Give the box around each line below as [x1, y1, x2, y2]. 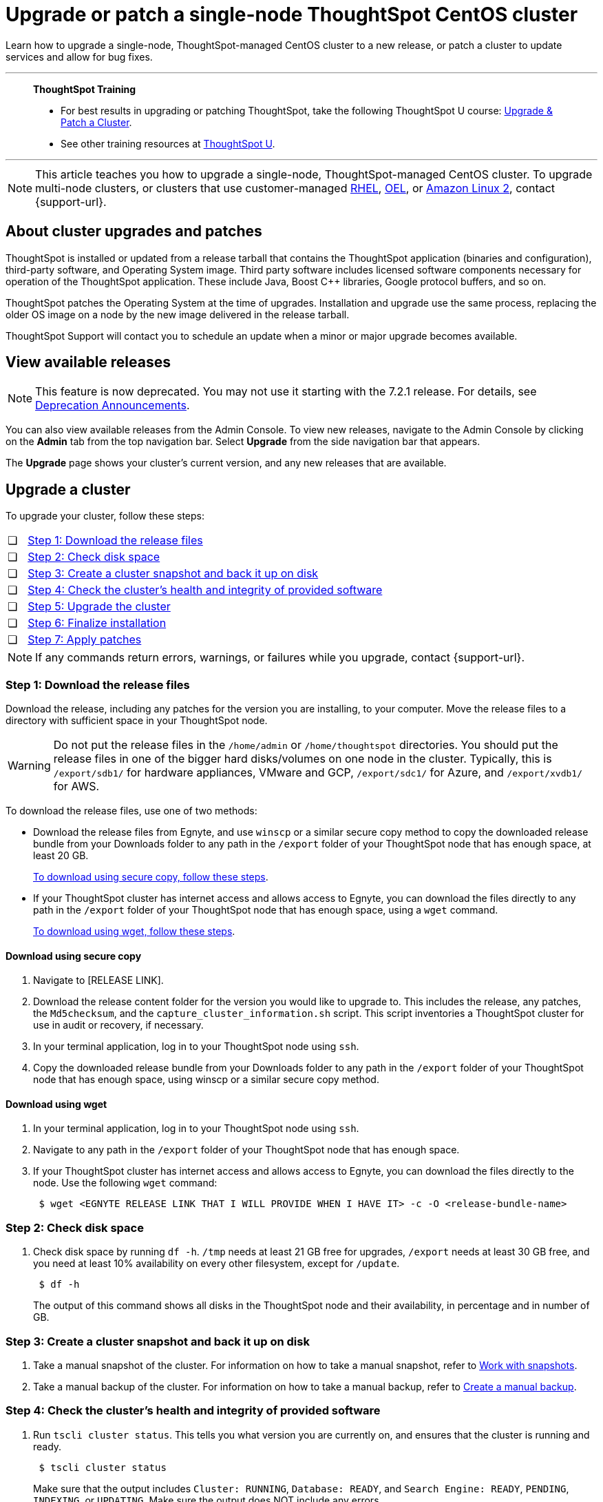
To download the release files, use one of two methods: [6, 805, 257, 817]
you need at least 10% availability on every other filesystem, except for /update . [33, 1257, 400, 1270]
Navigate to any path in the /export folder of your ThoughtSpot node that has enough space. [33, 1144, 460, 1156]
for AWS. [53, 779, 100, 794]
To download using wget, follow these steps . [33, 925, 235, 938]
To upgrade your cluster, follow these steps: [6, 510, 205, 522]
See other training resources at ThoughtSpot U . [61, 137, 275, 150]
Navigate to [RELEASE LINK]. [33, 974, 164, 987]
